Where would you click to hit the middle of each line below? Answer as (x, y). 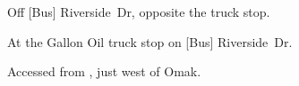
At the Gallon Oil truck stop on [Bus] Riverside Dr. (150, 41)
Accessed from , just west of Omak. (104, 71)
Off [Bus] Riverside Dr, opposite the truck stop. (139, 12)
